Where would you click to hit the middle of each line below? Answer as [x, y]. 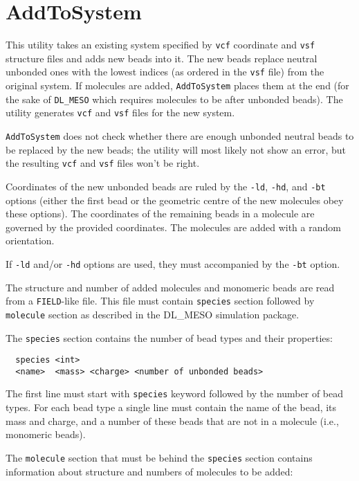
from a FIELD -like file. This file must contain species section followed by [160, 301]
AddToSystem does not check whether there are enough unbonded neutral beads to [180, 136]
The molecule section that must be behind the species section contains [159, 457]
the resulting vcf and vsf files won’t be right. [103, 163]
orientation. [30, 241]
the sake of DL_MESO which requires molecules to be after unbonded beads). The [174, 99]
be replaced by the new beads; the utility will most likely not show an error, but [176, 149]
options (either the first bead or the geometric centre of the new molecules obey [175, 200]
